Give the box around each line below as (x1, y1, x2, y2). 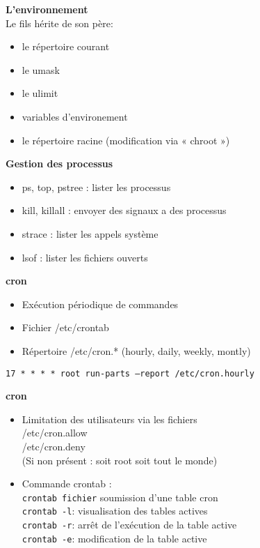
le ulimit (22, 86, 58, 100)
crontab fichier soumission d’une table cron (22, 489, 218, 504)
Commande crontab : (22, 476, 112, 491)
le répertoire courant (22, 39, 110, 54)
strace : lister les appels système (22, 226, 159, 241)
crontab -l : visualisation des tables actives (22, 503, 208, 518)
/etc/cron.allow (22, 425, 88, 440)
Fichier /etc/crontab (22, 320, 109, 335)
